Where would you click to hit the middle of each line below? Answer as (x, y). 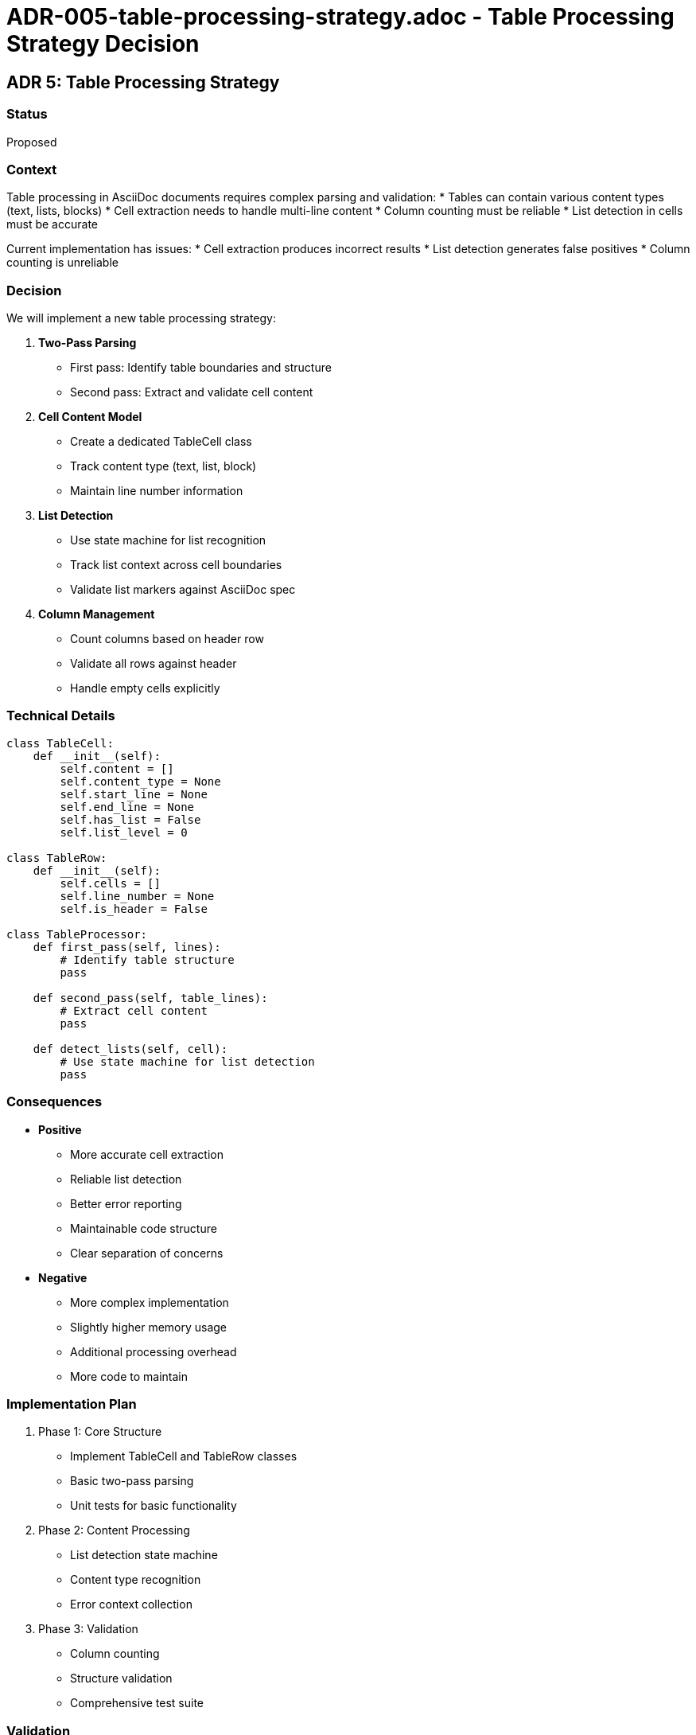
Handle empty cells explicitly (145, 688)
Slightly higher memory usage (149, 1327)
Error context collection (131, 1604)
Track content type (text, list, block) (163, 466)
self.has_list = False (130, 819)
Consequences (54, 1102)
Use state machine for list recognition (168, 540)
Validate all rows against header (154, 664)
